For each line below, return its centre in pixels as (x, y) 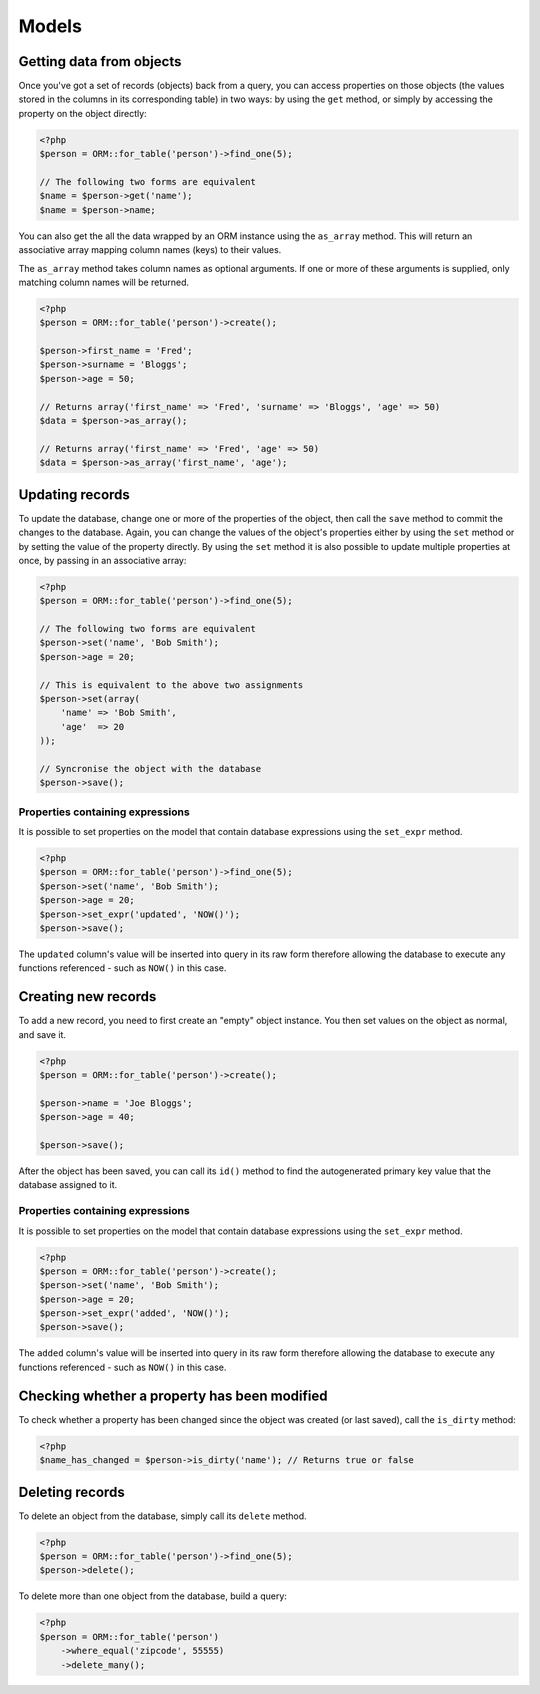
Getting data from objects (100, 61)
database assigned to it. (68, 1185)
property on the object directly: (82, 113)
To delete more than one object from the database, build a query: (152, 1596)
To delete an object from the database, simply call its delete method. (162, 1516)
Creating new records (87, 996)
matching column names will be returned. (104, 282)
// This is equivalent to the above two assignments (171, 684)
